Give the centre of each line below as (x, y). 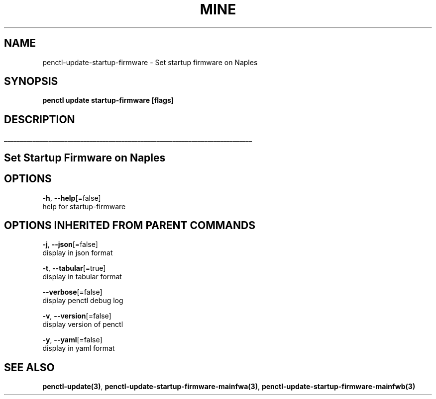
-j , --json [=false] (70, 244)
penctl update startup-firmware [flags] (108, 100)
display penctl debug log (83, 301)
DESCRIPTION (40, 119)
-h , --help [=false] (72, 198)
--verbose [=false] (72, 292)
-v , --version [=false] (77, 316)
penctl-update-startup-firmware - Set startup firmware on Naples (150, 62)
